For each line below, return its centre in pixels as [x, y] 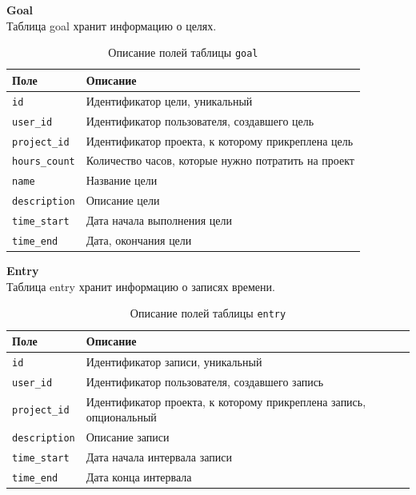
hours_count [44, 162]
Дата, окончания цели [139, 240]
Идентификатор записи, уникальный [174, 361]
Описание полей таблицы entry [208, 313]
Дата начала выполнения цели [159, 220]
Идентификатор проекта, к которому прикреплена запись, [226, 401]
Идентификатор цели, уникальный [169, 100]
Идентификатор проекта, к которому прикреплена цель [220, 140]
